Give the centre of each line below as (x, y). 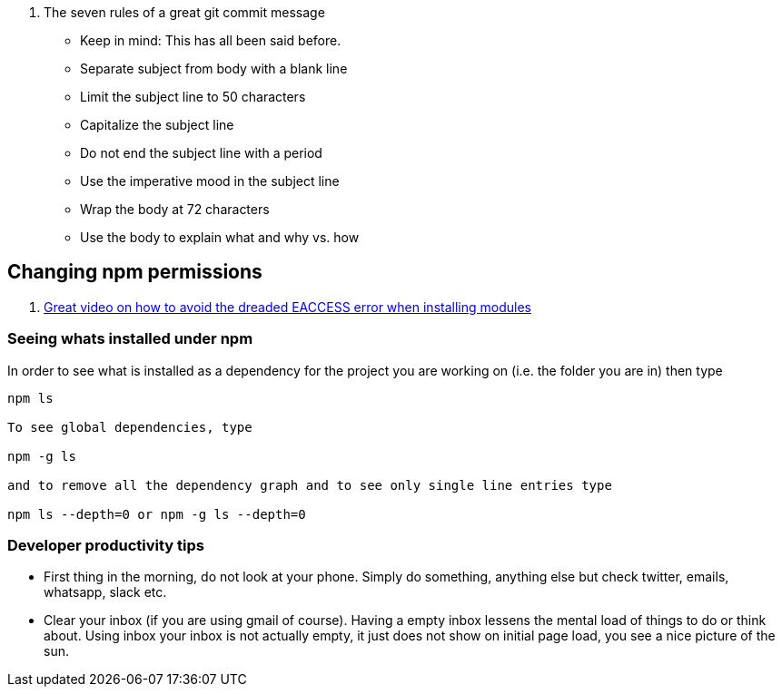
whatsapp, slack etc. (105, 592)
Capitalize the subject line (157, 125)
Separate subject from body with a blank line (214, 68)
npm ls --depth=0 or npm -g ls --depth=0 (157, 514)
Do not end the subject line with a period (201, 153)
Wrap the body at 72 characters (175, 209)
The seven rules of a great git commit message (184, 12)
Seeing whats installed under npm (130, 339)
